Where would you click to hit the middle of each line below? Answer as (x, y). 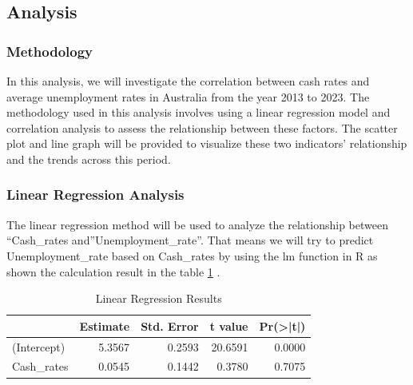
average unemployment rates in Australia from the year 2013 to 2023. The (188, 96)
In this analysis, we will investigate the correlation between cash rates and (188, 81)
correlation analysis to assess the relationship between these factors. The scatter (202, 127)
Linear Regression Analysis (95, 194)
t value (229, 325)
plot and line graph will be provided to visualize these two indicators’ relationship (207, 143)
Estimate (105, 325)
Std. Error (170, 325)
